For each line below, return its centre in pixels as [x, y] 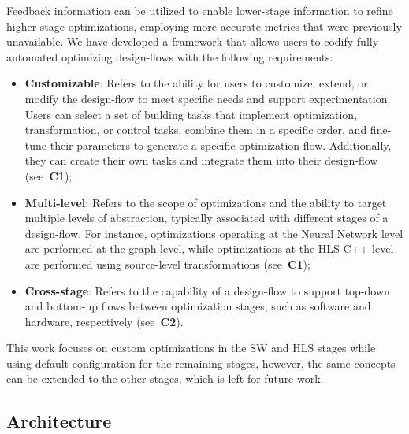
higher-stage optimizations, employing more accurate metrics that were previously [204, 26]
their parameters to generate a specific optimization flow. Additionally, [221, 145]
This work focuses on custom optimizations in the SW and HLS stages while [191, 348]
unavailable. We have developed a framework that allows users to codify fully [193, 41]
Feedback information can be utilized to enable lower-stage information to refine [200, 10]
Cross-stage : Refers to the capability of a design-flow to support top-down [207, 290]
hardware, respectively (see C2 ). [104, 321]
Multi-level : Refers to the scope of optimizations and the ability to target [206, 202]
